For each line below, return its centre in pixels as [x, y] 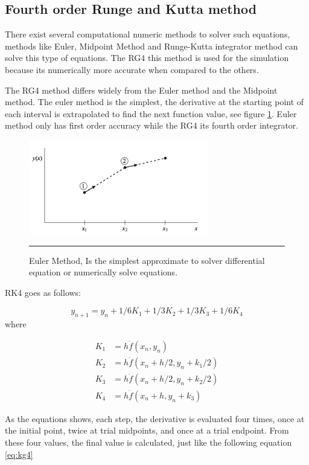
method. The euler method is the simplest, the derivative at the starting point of [154, 102]
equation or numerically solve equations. [104, 272]
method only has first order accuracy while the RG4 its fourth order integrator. [152, 125]
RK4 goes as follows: [43, 292]
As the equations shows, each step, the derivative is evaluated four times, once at [155, 418]
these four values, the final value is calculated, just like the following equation [148, 442]
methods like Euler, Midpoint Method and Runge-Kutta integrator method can [151, 46]
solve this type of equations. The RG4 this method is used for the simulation [147, 58]
